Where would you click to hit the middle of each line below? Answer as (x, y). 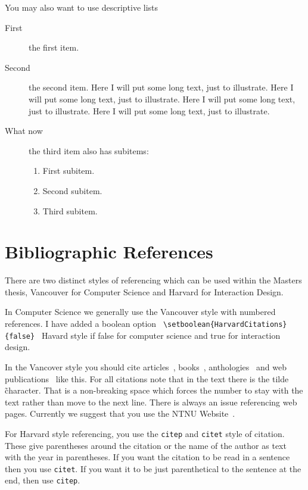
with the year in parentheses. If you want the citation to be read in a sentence (147, 457)
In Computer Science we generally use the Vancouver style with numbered (140, 312)
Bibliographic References (109, 252)
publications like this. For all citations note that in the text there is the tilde (147, 378)
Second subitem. (72, 190)
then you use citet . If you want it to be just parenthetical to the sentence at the (153, 468)
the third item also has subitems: (89, 150)
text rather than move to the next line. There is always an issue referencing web (151, 402)
